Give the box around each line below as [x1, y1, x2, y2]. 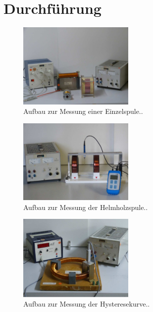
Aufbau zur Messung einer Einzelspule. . [23, 106, 143, 116]
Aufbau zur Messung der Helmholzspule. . [23, 202, 148, 212]
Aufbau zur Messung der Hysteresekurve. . [23, 299, 150, 309]
